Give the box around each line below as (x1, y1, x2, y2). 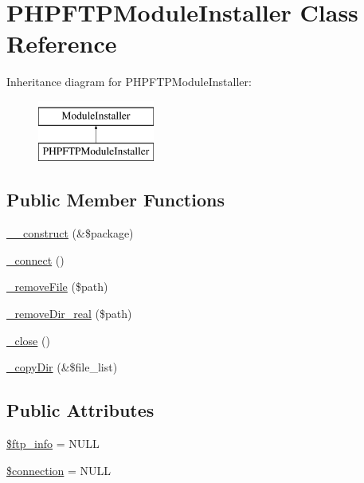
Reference (6, 27, 117, 60)
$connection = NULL (6, 461, 112, 478)
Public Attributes (6, 398, 155, 422)
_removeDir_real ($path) (6, 305, 132, 322)
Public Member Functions (6, 187, 225, 212)
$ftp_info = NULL (6, 435, 100, 452)
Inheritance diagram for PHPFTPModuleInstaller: (6, 73, 252, 90)
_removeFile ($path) (6, 278, 108, 295)
